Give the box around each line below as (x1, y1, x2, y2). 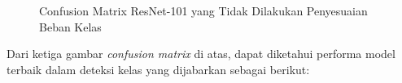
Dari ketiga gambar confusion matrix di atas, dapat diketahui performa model (7, 45, 395, 62)
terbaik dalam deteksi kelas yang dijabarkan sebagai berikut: (7, 60, 310, 77)
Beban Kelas (39, 18, 102, 35)
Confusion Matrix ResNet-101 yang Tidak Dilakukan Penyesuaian (39, 2, 368, 19)
